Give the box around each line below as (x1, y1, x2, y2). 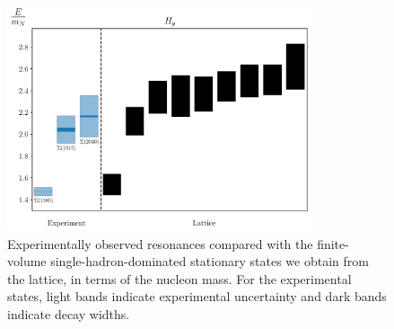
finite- (317, 234, 349, 253)
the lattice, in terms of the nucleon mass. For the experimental (7, 269, 352, 288)
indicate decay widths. (7, 305, 130, 324)
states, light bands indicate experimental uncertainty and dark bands (7, 287, 387, 306)
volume (7, 252, 47, 271)
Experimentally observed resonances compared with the (7, 234, 313, 253)
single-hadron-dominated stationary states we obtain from (50, 252, 369, 271)
